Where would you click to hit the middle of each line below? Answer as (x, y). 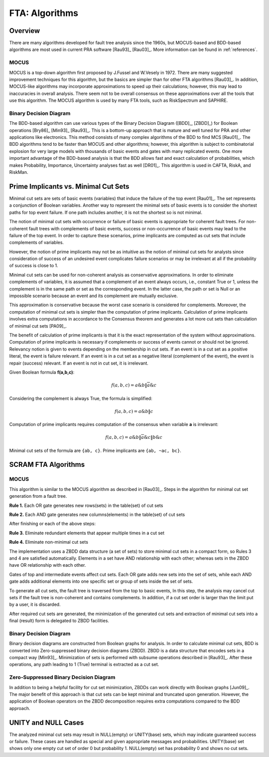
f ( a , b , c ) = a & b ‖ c (134, 411)
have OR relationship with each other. (48, 565)
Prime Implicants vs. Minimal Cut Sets (69, 187)
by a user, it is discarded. (35, 605)
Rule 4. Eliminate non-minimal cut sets (49, 542)
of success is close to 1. (34, 266)
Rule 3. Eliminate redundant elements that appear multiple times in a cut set (87, 533)
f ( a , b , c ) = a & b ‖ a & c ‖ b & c (134, 437)
